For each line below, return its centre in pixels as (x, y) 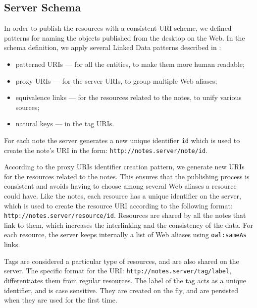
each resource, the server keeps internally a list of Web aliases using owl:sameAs (125, 234)
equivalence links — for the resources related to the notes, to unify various (128, 97)
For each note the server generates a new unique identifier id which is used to (122, 140)
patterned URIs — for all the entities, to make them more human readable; (130, 64)
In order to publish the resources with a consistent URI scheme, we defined (118, 28)
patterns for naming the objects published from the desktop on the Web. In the (125, 37)
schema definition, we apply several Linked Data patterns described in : (113, 47)
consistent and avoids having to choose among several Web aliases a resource (120, 186)
